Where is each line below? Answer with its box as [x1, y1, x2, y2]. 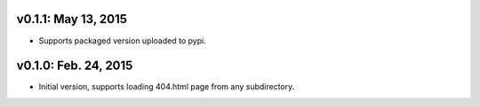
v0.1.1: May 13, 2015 [16, 11, 128, 27]
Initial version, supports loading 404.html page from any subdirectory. [38, 81, 295, 92]
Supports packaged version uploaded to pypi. [38, 35, 206, 46]
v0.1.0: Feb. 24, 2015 [16, 58, 133, 73]
